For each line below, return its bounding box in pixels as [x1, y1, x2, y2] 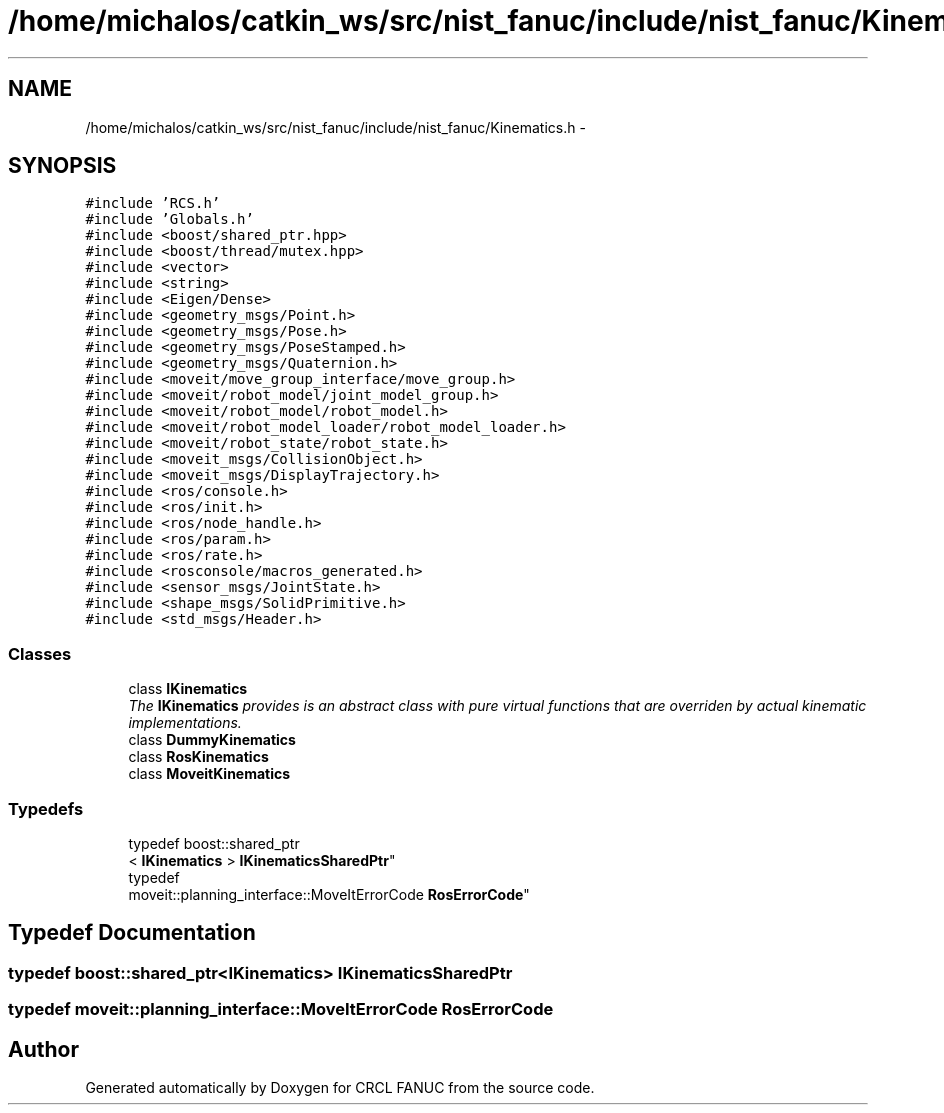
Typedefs [8, 798, 84, 819]
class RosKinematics [128, 748, 269, 766]
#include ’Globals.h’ [85, 211, 254, 228]
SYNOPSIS [8, 153, 117, 179]
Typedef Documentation [8, 920, 256, 946]
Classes [8, 643, 72, 664]
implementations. [128, 714, 242, 732]
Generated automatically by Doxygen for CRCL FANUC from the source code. [85, 1079, 595, 1096]
